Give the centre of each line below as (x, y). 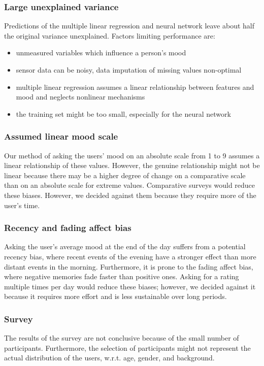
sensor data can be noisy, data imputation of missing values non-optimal (129, 70)
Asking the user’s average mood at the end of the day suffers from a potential (125, 246)
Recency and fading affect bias (68, 228)
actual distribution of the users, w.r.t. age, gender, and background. (109, 358)
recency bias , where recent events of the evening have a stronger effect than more (130, 256)
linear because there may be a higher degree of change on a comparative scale (125, 175)
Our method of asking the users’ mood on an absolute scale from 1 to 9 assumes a (132, 155)
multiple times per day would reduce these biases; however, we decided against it (130, 286)
